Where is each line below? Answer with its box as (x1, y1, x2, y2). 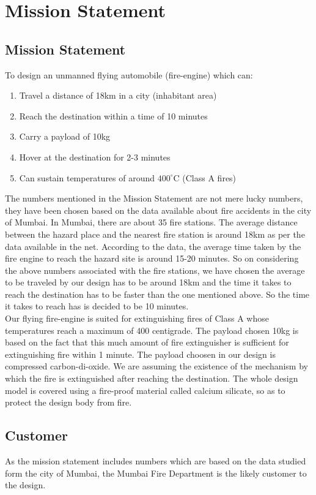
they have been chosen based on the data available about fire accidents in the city (5, 203, 312, 216)
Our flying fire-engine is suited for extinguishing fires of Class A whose (5, 312, 269, 325)
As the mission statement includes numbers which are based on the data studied (5, 455, 306, 467)
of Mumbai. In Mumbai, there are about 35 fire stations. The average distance (5, 216, 298, 229)
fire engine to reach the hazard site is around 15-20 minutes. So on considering (5, 252, 299, 265)
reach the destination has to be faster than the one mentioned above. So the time (5, 287, 310, 300)
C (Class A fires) (173, 171, 237, 184)
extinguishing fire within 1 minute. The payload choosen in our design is (5, 347, 276, 360)
